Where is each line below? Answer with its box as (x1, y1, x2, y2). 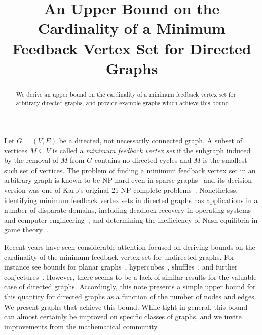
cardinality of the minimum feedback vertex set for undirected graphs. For (4, 251, 235, 262)
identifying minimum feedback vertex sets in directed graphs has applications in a (4, 194, 258, 205)
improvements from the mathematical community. (4, 321, 159, 331)
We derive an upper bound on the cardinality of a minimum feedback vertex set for (16, 90, 236, 98)
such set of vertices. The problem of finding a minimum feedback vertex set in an (4, 164, 256, 175)
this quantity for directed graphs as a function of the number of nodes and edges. (4, 291, 256, 301)
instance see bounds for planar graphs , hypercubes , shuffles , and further (4, 261, 238, 272)
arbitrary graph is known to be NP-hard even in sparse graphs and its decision (4, 175, 252, 185)
